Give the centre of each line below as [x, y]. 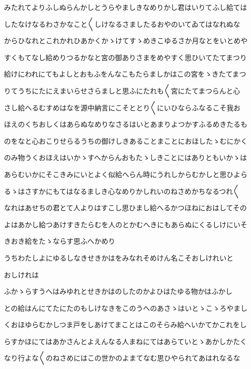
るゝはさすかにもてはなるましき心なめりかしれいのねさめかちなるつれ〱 [122, 191]
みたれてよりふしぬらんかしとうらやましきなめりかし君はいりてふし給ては [126, 7]
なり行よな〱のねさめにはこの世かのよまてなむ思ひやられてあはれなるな [122, 358]
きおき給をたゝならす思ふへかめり [60, 241]
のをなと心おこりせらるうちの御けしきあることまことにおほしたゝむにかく [126, 140]
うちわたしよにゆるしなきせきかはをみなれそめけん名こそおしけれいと [119, 257]
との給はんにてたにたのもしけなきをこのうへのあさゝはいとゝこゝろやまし [126, 308]
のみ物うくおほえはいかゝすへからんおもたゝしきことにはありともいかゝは [125, 157]
